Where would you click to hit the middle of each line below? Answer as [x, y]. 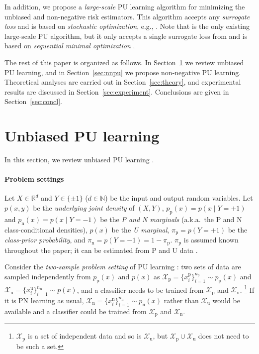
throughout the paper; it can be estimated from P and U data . [101, 250]
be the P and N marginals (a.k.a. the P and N [171, 219]
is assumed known [211, 240]
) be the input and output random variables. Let [179, 198]
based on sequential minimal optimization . [70, 46]
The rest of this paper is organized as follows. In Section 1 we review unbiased [124, 62]
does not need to [223, 336]
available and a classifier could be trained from [76, 311]
